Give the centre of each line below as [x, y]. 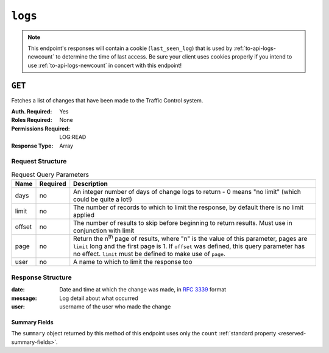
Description [90, 184]
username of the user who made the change [115, 306]
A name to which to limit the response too [133, 262]
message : [24, 298]
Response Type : [32, 146]
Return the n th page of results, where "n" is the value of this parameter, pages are [190, 238]
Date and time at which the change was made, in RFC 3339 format [143, 290]
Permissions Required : [41, 129]
